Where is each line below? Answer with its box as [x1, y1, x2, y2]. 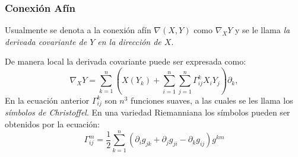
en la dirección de [97, 35, 161, 47]
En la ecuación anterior [5, 94, 90, 106]
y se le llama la [235, 24, 290, 36]
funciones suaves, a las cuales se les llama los [131, 94, 293, 106]
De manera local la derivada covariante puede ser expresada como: [5, 55, 246, 68]
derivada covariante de [5, 35, 87, 47]
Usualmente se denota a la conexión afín [5, 24, 151, 36]
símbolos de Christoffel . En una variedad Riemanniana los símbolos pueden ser [5, 106, 290, 118]
